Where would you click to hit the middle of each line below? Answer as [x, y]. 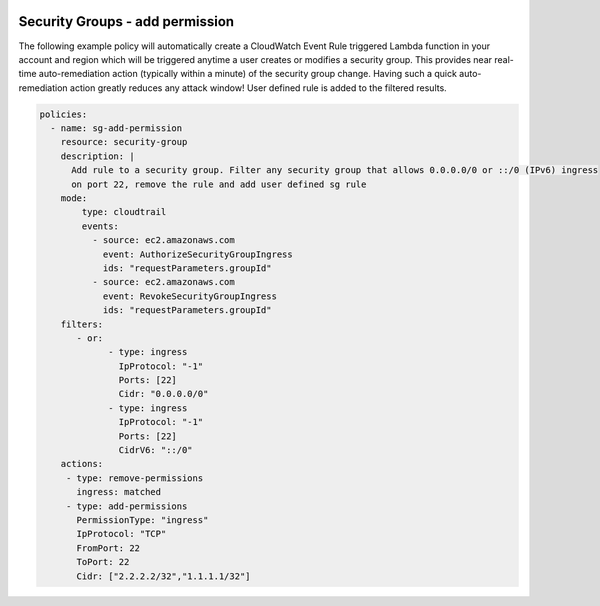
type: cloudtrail [124, 212]
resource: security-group [124, 142]
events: [100, 226]
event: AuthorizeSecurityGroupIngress [198, 254]
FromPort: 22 [108, 548]
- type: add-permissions [126, 506]
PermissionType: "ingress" [142, 520]
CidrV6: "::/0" [156, 450]
